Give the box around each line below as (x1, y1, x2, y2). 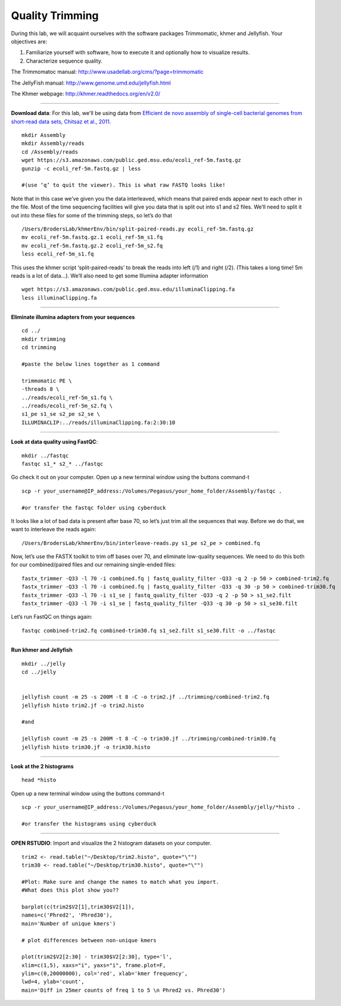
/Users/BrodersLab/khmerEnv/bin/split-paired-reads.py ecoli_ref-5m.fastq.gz (21, 225, 254, 232)
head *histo (21, 777, 57, 783)
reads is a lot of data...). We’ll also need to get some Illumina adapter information (11, 272, 208, 279)
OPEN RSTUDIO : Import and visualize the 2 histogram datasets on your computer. (11, 840, 211, 847)
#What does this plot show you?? (21, 887, 119, 893)
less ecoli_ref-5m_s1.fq (21, 251, 94, 257)
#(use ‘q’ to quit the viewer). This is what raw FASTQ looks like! (21, 182, 226, 189)
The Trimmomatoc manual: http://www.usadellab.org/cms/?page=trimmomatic (11, 68, 204, 76)
